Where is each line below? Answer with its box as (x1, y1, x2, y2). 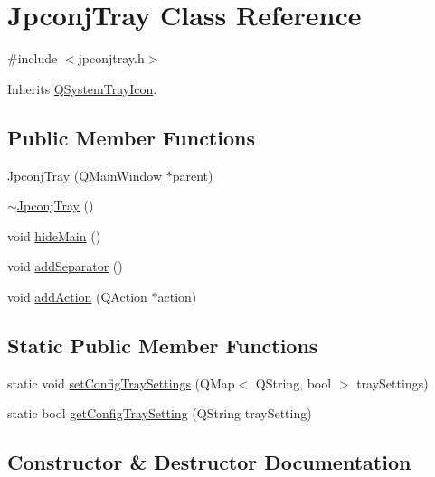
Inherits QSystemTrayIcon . (7, 79, 157, 98)
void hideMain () (7, 226, 101, 245)
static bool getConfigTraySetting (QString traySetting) (7, 404, 312, 423)
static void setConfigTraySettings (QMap (7, 373, 235, 392)
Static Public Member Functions (7, 331, 318, 359)
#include (7, 49, 58, 68)
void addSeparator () (7, 257, 123, 276)
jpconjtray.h (78, 49, 145, 68)
